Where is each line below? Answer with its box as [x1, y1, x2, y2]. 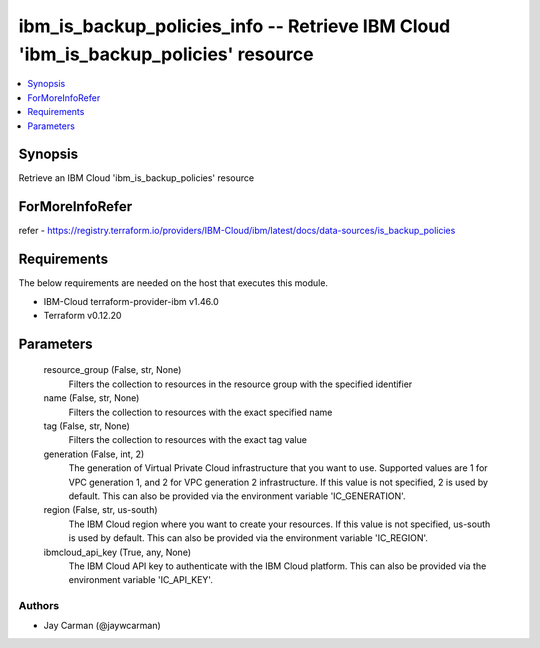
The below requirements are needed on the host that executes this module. [18, 277, 329, 289]
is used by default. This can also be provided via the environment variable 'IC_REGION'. [68, 532, 429, 544]
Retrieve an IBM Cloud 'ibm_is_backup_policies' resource [18, 172, 255, 184]
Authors [18, 599, 60, 613]
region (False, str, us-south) [43, 504, 159, 516]
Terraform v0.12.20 [43, 310, 122, 322]
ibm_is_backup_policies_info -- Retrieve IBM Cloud [18, 15, 451, 37]
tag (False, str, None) [43, 420, 130, 432]
